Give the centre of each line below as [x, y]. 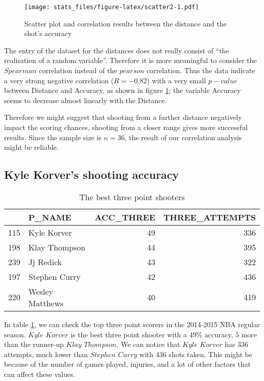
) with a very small [176, 80]
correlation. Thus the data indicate [201, 70]
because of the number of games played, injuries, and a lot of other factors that [127, 364]
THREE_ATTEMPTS [209, 217]
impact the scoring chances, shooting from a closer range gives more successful [126, 127]
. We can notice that [148, 344]
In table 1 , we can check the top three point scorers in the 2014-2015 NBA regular [132, 324]
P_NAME [50, 217]
